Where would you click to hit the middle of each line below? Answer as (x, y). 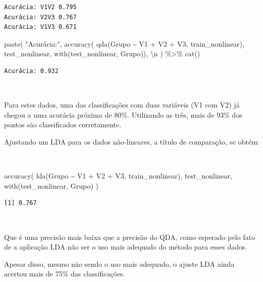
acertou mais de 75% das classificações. (65, 274)
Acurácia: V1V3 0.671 (41, 27)
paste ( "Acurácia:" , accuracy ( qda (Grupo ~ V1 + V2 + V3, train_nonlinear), (124, 43)
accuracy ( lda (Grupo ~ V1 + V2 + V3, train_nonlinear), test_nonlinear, (118, 176)
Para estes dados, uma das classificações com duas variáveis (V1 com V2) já (122, 105)
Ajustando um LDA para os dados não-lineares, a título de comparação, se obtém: (132, 141)
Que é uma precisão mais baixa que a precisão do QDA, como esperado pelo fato (130, 237)
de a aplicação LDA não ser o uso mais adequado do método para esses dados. (126, 247)
